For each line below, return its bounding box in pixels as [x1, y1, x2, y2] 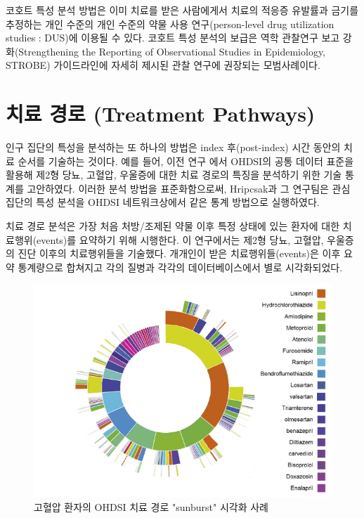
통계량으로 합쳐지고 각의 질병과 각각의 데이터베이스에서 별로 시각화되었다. [18, 259, 343, 274]
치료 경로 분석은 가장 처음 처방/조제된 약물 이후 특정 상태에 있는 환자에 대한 [6, 219, 340, 233]
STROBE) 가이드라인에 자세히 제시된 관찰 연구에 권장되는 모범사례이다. [6, 58, 320, 72]
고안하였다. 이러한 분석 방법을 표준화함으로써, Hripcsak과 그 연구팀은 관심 [27, 181, 351, 195]
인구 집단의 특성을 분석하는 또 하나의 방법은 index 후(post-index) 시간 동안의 [6, 140, 341, 155]
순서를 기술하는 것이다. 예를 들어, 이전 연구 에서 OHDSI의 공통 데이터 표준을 [18, 153, 354, 168]
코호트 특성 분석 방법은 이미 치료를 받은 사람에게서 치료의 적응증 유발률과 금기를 [6, 3, 359, 17]
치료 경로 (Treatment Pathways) [6, 99, 316, 128]
